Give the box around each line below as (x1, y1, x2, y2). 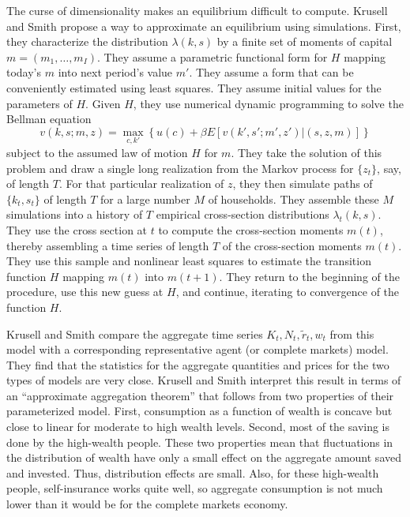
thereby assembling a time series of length (6, 237, 209, 253)
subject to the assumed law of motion (6, 144, 188, 160)
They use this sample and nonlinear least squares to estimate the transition (6, 253, 371, 269)
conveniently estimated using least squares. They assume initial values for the (6, 79, 382, 96)
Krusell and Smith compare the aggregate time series (6, 325, 263, 342)
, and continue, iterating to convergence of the (175, 283, 400, 300)
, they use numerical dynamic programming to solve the (133, 95, 404, 111)
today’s (6, 64, 42, 81)
